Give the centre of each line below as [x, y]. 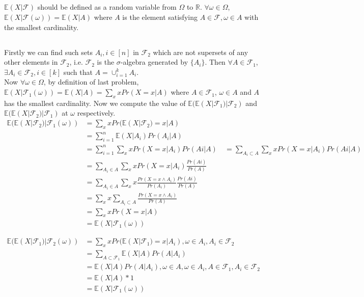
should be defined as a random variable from [107, 7]
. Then [215, 62]
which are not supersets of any [201, 52]
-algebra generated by [154, 62]
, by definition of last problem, [91, 82]
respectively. [96, 113]
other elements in [31, 62]
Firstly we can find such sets [48, 52]
